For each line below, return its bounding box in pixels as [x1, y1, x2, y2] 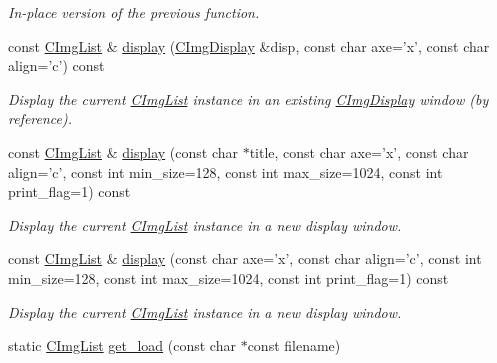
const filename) [247, 335, 341, 356]
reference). [8, 108, 73, 129]
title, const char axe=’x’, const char [249, 141, 469, 162]
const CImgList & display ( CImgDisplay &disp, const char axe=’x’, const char [8, 35, 490, 56]
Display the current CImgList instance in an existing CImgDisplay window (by [8, 88, 489, 109]
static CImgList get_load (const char [8, 335, 236, 356]
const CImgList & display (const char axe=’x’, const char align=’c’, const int [8, 248, 482, 269]
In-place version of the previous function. [8, 2, 260, 22]
